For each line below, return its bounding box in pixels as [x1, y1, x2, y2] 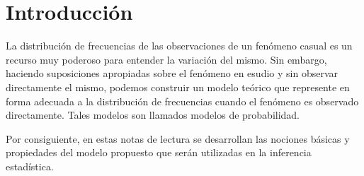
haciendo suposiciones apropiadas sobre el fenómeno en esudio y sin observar [6, 66, 338, 81]
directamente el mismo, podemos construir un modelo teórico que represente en [6, 79, 350, 94]
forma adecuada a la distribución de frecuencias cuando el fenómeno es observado [6, 93, 359, 108]
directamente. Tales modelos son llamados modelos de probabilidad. [6, 107, 300, 122]
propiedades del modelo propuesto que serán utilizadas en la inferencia [6, 145, 312, 160]
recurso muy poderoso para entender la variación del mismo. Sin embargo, [6, 52, 327, 66]
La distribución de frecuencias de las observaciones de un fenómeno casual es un [6, 38, 353, 53]
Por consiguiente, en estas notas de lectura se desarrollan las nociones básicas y [6, 131, 350, 146]
